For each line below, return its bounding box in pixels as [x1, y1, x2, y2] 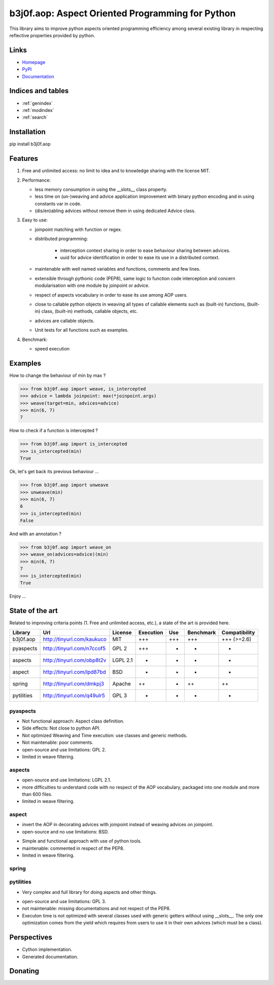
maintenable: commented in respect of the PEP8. [22, 845, 124, 851]
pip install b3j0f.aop [9, 141, 51, 147]
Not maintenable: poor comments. [22, 739, 93, 745]
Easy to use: [22, 217, 48, 223]
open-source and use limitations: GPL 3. [22, 899, 106, 905]
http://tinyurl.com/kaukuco [43, 636, 107, 643]
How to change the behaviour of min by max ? [9, 372, 106, 379]
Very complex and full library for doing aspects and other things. [22, 889, 157, 895]
